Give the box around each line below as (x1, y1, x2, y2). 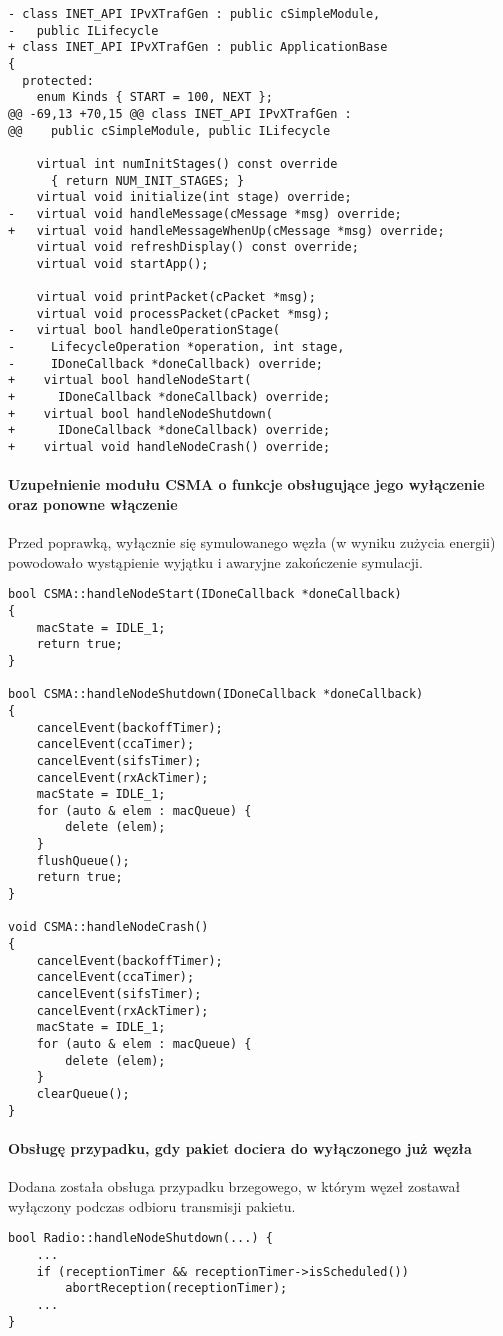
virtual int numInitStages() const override (36, 156, 338, 171)
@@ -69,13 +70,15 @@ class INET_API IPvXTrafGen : (8, 106, 352, 121)
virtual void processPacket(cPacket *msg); (36, 306, 331, 321)
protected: (22, 73, 94, 88)
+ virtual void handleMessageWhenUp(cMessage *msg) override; (8, 223, 445, 238)
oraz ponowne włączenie (8, 493, 178, 514)
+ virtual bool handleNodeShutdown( (8, 406, 273, 421)
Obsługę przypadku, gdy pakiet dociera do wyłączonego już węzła (8, 1137, 472, 1158)
